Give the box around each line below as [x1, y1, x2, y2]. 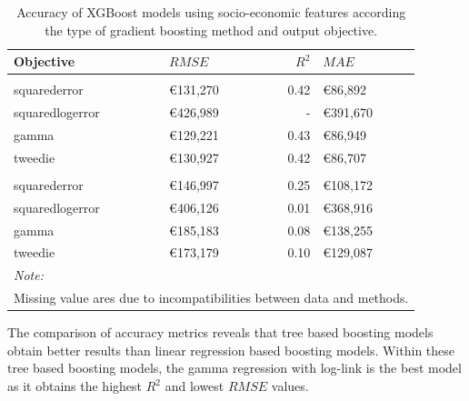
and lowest [165, 376, 225, 395]
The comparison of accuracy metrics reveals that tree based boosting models [7, 323, 434, 342]
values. [271, 376, 309, 395]
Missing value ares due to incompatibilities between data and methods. [14, 288, 409, 307]
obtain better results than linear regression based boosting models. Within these [7, 340, 454, 359]
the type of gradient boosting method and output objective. [45, 20, 378, 39]
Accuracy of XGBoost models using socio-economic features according [16, 3, 406, 21]
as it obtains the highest [7, 376, 143, 395]
